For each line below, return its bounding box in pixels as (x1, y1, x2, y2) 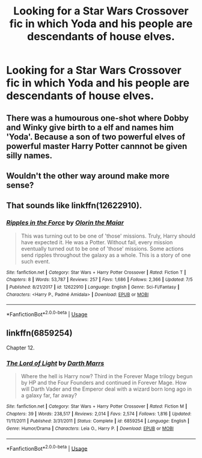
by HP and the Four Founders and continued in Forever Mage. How (20, 379, 187, 387)
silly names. (6, 150, 53, 160)
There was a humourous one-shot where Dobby (6, 113, 189, 123)
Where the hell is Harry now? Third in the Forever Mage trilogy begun (20, 373, 193, 380)
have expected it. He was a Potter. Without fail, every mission (20, 238, 173, 246)
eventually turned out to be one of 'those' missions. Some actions (20, 245, 184, 252)
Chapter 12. (6, 344, 35, 351)
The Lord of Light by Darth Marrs (6, 359, 105, 367)
